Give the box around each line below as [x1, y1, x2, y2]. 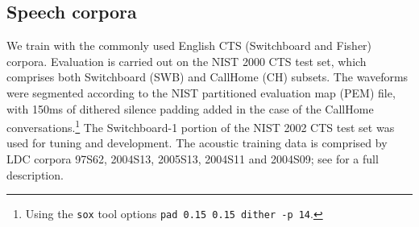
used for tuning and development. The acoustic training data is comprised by [6, 134, 388, 151]
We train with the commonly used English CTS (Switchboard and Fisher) [6, 37, 372, 54]
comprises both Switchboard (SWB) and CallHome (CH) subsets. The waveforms [6, 68, 409, 85]
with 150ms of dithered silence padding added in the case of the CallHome [6, 100, 374, 117]
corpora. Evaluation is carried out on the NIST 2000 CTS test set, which [6, 52, 367, 69]
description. [6, 166, 64, 183]
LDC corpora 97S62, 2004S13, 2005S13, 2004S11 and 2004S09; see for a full [6, 151, 379, 167]
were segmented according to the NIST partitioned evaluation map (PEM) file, [6, 84, 396, 101]
